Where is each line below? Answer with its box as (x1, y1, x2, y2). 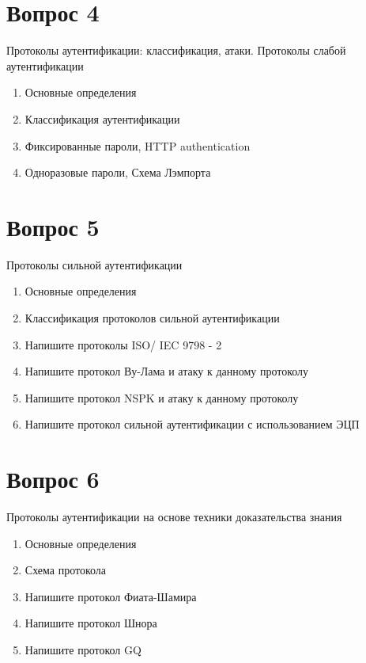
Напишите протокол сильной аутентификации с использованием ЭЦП (25, 416, 360, 432)
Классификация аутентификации (25, 110, 180, 127)
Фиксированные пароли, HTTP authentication (25, 137, 251, 154)
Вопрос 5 (6, 210, 100, 242)
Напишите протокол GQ (25, 642, 141, 658)
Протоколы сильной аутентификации (6, 256, 183, 272)
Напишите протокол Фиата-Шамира (25, 588, 197, 604)
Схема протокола (25, 562, 106, 578)
